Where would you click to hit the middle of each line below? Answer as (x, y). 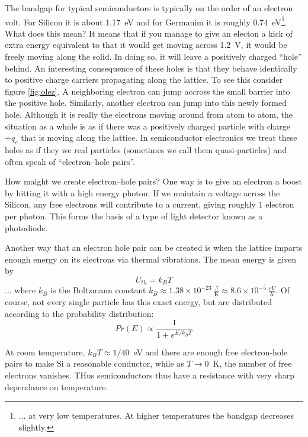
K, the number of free (252, 363)
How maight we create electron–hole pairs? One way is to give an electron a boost (153, 181)
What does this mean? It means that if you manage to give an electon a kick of (149, 33)
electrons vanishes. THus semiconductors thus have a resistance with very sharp (150, 375)
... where (20, 290)
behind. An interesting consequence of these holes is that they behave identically (151, 68)
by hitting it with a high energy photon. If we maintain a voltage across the (142, 192)
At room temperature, (45, 352)
